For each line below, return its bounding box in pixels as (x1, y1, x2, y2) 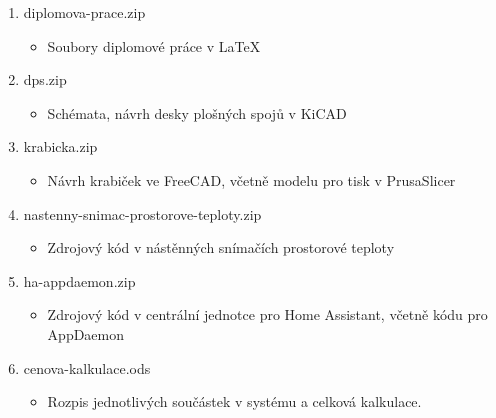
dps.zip (23, 69, 67, 90)
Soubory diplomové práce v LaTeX (47, 35, 261, 56)
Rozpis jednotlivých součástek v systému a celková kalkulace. (47, 391, 422, 412)
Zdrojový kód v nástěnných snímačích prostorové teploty (47, 237, 395, 258)
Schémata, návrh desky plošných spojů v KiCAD (47, 102, 347, 123)
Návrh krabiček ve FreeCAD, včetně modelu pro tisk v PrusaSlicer (47, 169, 456, 190)
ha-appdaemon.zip (23, 270, 136, 291)
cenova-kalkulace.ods (23, 357, 151, 378)
